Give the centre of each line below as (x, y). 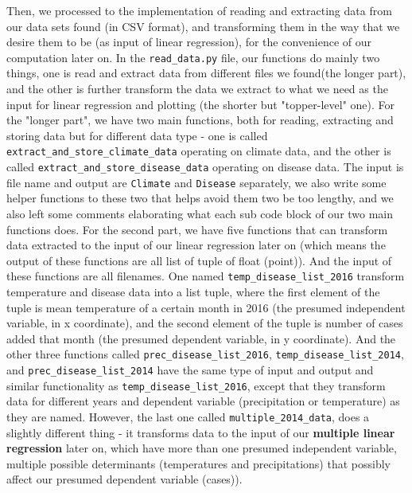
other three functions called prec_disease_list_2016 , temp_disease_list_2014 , (205, 354)
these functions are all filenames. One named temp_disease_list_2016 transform (206, 276)
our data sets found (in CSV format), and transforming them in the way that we (203, 26)
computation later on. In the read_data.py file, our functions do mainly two (193, 57)
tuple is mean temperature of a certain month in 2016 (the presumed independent (206, 307)
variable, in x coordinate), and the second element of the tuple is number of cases (205, 323)
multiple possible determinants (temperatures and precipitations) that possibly (198, 463)
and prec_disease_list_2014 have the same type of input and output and (190, 370)
